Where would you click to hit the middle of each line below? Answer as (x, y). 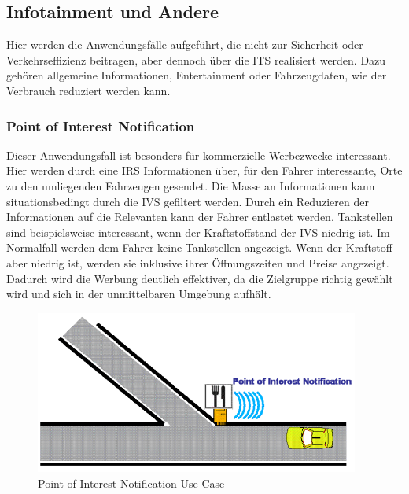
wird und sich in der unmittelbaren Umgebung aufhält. (139, 294)
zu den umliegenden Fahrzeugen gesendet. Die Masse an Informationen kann (191, 185)
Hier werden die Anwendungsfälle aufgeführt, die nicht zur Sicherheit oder (185, 44)
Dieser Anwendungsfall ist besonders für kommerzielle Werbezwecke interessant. (199, 155)
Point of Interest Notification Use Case (131, 483)
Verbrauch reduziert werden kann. (88, 90)
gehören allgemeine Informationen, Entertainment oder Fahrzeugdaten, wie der (197, 75)
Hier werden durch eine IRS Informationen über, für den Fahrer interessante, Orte (204, 170)
